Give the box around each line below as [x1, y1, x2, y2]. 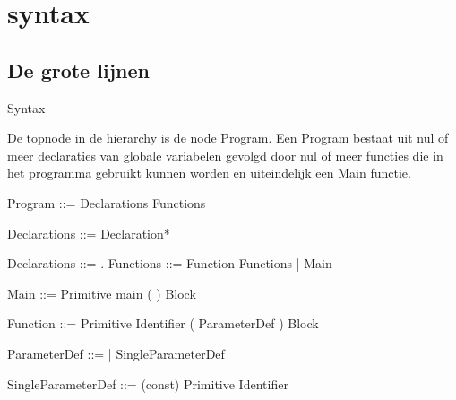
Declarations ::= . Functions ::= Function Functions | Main [7, 254, 332, 273]
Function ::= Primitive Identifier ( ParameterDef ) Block [7, 314, 319, 333]
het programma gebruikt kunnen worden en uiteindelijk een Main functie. [7, 163, 411, 182]
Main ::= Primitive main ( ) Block [7, 283, 196, 302]
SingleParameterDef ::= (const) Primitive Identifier [7, 374, 288, 393]
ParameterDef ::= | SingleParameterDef [7, 343, 225, 362]
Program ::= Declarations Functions [7, 193, 206, 212]
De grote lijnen [7, 56, 150, 83]
